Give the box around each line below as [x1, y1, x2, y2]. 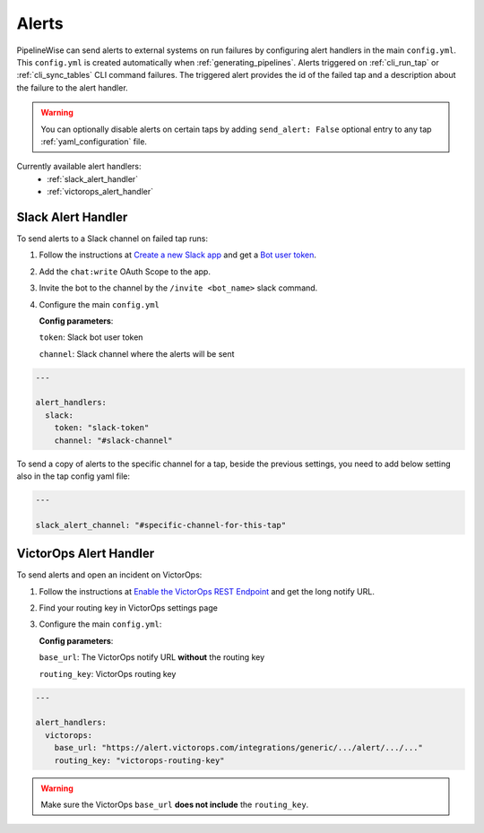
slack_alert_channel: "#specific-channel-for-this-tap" [35, 520, 287, 530]
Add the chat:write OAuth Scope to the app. [39, 265, 211, 277]
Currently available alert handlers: [16, 161, 142, 172]
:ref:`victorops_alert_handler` [47, 187, 154, 197]
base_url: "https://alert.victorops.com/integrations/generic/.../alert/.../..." [54, 742, 423, 753]
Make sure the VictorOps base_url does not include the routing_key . [40, 799, 309, 810]
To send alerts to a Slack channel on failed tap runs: [16, 233, 209, 244]
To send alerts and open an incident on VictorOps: [16, 569, 203, 580]
